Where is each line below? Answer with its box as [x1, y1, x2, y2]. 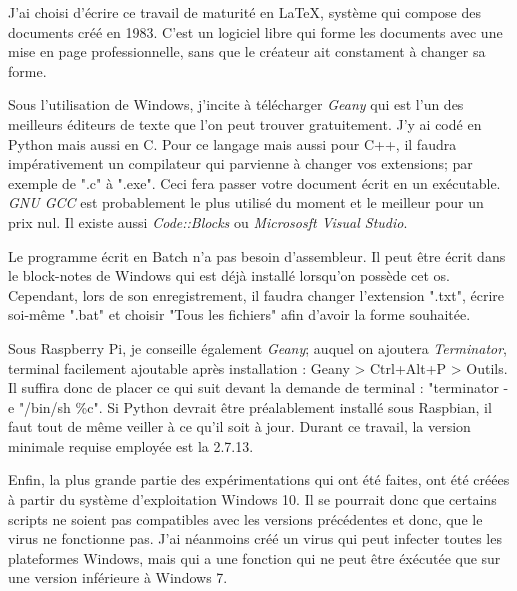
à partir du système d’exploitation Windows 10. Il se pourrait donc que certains [8, 489, 497, 510]
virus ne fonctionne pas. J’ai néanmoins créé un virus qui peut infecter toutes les [8, 528, 502, 549]
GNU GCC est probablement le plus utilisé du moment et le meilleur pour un [8, 192, 484, 213]
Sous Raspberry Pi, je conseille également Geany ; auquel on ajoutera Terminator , [8, 337, 507, 358]
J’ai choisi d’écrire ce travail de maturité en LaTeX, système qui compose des [8, 2, 481, 22]
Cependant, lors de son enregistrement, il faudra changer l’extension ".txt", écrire [8, 284, 505, 305]
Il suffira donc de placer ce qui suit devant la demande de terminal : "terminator [8, 377, 499, 398]
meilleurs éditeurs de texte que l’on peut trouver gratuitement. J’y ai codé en [8, 113, 482, 134]
